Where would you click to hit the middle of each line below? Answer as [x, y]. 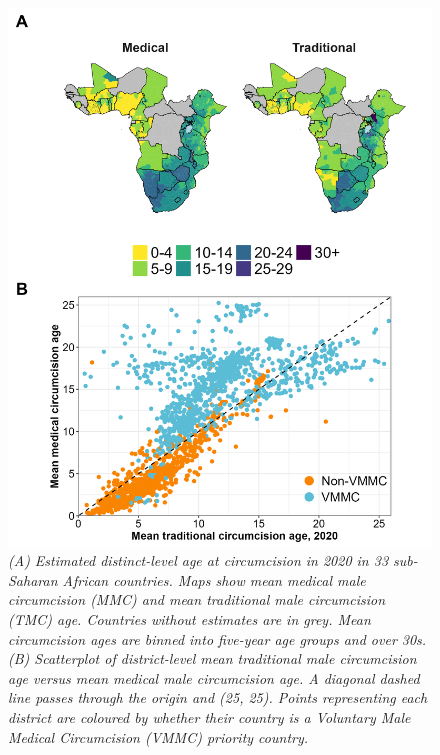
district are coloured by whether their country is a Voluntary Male [209, 717]
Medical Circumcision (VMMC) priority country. [158, 736]
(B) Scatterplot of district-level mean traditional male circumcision [212, 658]
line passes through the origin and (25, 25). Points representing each [218, 697]
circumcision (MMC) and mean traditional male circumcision [197, 599]
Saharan [33, 579]
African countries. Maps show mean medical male [214, 579]
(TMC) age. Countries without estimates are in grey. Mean [189, 619]
